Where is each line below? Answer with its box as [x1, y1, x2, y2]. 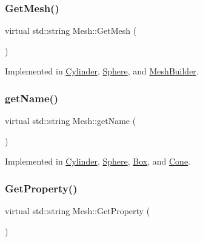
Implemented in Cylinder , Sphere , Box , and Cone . [5, 155, 191, 168]
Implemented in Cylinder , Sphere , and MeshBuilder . [5, 65, 199, 77]
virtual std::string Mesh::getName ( [5, 114, 136, 127]
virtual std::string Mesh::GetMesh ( [5, 24, 137, 37]
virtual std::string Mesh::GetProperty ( [5, 204, 150, 217]
